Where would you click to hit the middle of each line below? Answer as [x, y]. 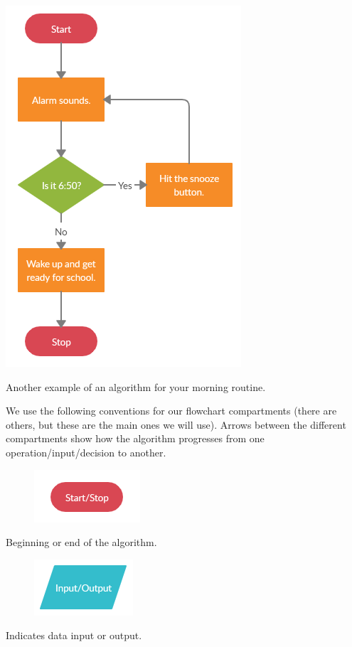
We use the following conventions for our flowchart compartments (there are [171, 411]
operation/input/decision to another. [86, 452]
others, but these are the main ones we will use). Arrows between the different [176, 424]
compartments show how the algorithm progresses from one [135, 438]
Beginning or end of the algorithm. [81, 542]
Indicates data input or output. [74, 635]
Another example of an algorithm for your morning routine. [136, 386]
